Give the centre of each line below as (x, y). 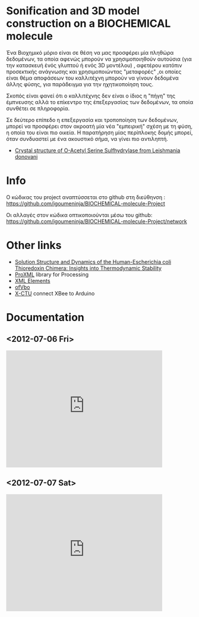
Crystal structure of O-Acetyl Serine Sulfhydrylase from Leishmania (97, 150)
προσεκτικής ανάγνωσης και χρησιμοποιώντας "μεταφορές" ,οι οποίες (94, 71)
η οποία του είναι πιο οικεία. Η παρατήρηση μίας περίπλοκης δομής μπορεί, (99, 133)
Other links (34, 245)
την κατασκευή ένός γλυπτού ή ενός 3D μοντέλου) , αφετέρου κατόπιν (94, 65)
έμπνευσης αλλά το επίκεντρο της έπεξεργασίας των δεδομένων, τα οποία (100, 102)
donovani (26, 156)
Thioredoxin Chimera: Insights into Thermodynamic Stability (88, 268)
